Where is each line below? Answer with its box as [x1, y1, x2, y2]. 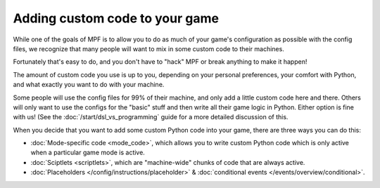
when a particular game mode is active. [30, 148, 146, 157]
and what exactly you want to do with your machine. [13, 81, 165, 89]
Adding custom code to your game [13, 11, 220, 26]
